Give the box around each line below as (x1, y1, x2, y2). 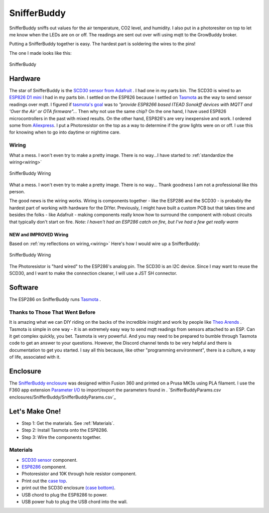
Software (9, 283, 38, 291)
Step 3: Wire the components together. (21, 434, 102, 440)
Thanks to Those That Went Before (9, 309, 96, 316)
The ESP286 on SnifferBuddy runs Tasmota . (9, 296, 101, 302)
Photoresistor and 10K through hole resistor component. (21, 471, 137, 477)
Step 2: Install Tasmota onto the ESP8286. (21, 427, 108, 433)
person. (9, 189, 25, 195)
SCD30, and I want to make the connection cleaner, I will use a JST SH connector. (9, 270, 177, 276)
